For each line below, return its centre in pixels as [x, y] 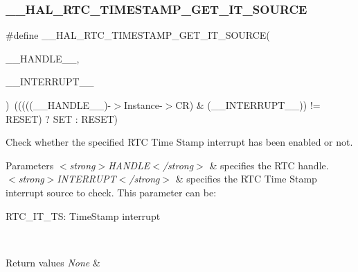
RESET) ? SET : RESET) [62, 118]
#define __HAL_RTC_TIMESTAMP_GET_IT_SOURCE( [138, 35]
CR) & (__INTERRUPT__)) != [248, 105]
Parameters [30, 165]
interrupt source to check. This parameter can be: [111, 192]
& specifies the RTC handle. [269, 165]
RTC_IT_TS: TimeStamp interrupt [83, 215]
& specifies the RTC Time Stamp [246, 179]
